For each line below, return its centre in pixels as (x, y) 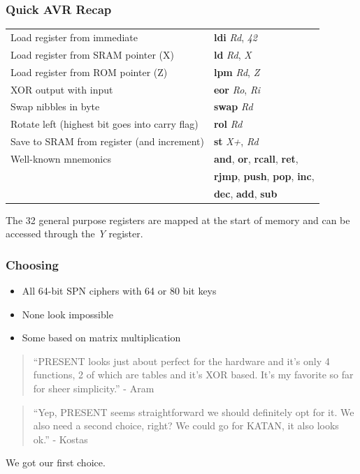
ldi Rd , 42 (236, 37)
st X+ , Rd (236, 141)
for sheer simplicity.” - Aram (94, 388)
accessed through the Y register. (74, 234)
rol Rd (228, 124)
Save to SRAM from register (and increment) (107, 141)
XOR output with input (62, 89)
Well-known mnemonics (61, 158)
